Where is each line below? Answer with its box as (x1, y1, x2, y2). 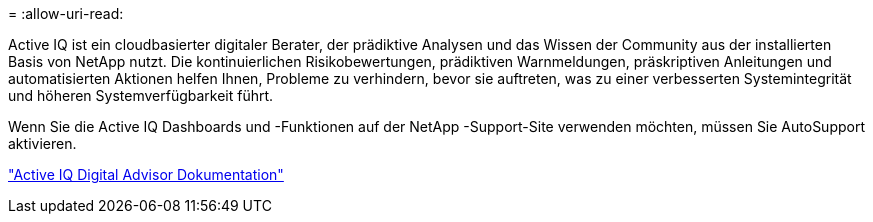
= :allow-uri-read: (8, 5, 124, 22)
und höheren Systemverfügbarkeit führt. (8, 87, 274, 104)
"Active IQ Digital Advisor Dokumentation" (8, 166, 284, 183)
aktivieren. (8, 135, 77, 152)
